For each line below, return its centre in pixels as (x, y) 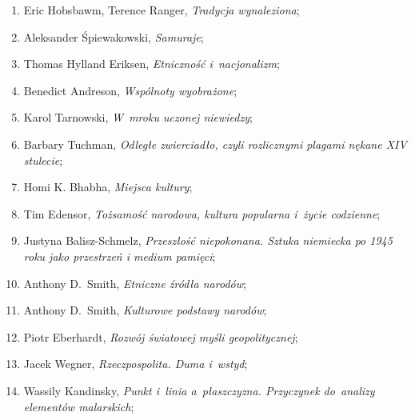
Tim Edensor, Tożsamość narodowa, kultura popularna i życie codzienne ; (202, 213)
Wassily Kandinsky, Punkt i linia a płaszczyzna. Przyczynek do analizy (199, 390)
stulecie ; (43, 160)
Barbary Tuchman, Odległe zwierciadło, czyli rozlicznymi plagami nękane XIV (215, 144)
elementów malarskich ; (79, 406)
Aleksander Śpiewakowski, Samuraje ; (114, 36)
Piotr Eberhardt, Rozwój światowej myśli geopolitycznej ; (161, 336)
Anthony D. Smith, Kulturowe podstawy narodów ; (145, 310)
